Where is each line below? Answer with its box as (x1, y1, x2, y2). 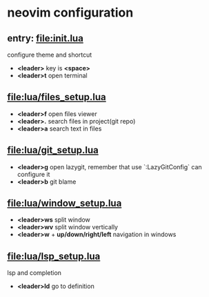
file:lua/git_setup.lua (7, 144, 99, 156)
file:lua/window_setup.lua (7, 198, 122, 209)
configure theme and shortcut (7, 50, 92, 59)
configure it (17, 170, 50, 178)
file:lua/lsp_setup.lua (7, 250, 101, 262)
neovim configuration (7, 5, 134, 21)
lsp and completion (7, 269, 62, 277)
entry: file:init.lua (7, 32, 84, 44)
